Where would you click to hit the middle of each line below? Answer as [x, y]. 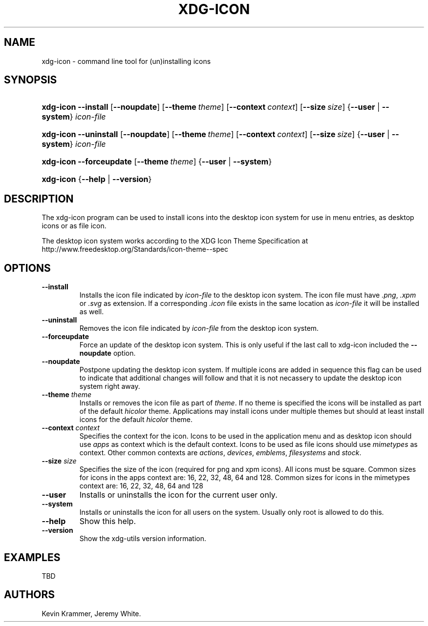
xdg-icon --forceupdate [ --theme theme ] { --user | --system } [157, 162]
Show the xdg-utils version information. [143, 539]
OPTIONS [27, 268]
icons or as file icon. [74, 226]
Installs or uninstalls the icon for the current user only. [178, 495]
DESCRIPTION [39, 199]
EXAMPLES [32, 557]
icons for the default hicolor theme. [136, 420]
